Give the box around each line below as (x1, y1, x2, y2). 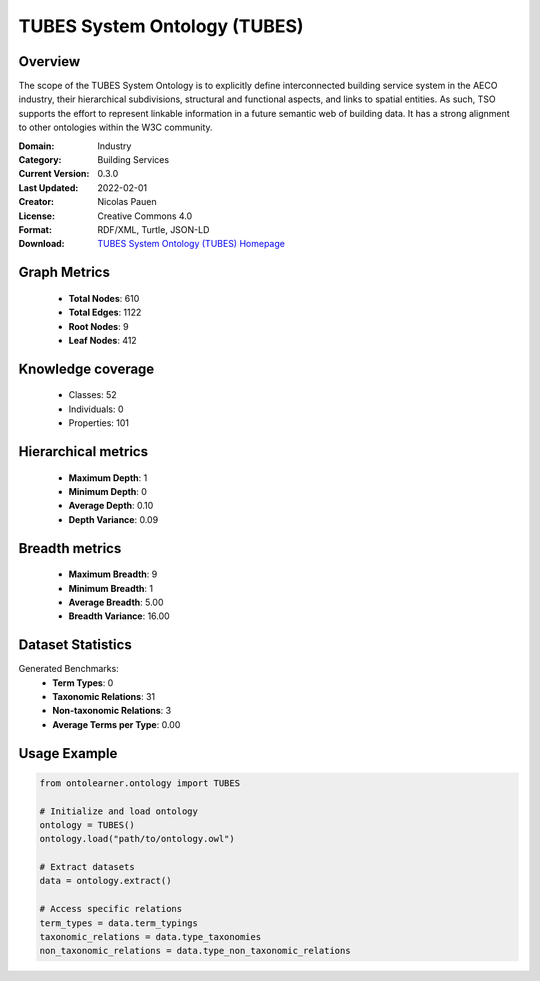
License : (18, 210, 55, 222)
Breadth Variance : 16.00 (68, 610, 170, 622)
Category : (18, 154, 62, 166)
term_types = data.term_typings (39, 917, 199, 929)
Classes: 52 (68, 389, 117, 401)
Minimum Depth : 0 (68, 485, 147, 497)
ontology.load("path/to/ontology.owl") (39, 833, 235, 845)
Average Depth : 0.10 (68, 500, 154, 512)
